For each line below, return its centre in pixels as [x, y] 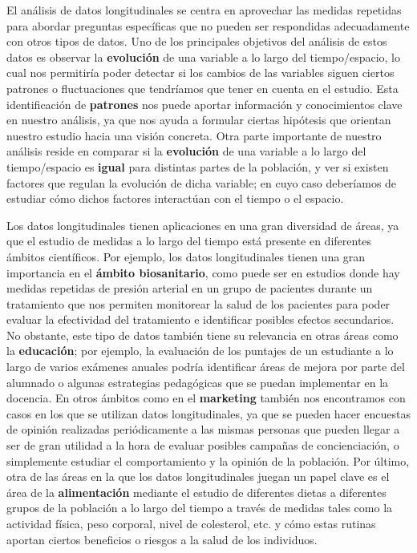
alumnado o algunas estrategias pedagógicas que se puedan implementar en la [198, 382]
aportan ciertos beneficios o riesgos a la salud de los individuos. [162, 539]
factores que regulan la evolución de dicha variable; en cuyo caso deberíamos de [202, 182]
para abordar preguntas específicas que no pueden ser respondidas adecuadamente [208, 25]
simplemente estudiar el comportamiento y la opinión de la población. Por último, [208, 460]
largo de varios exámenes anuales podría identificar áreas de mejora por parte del [206, 367]
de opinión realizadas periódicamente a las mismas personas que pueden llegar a [203, 429]
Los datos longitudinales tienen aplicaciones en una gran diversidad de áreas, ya [203, 225]
